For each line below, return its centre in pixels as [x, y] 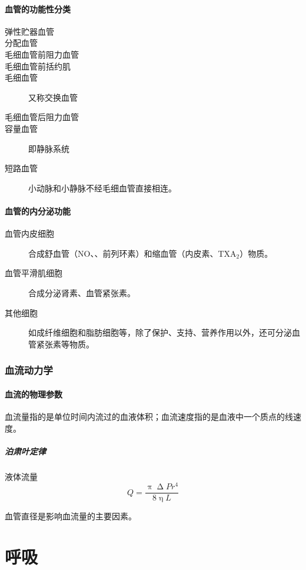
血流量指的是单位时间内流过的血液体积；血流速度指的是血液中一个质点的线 [149, 416]
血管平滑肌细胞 [34, 273]
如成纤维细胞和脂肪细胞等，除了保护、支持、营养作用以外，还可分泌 [160, 332]
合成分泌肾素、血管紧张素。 [82, 292]
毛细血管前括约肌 [38, 66]
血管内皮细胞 [29, 233]
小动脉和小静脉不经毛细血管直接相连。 [102, 188]
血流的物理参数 [34, 394]
